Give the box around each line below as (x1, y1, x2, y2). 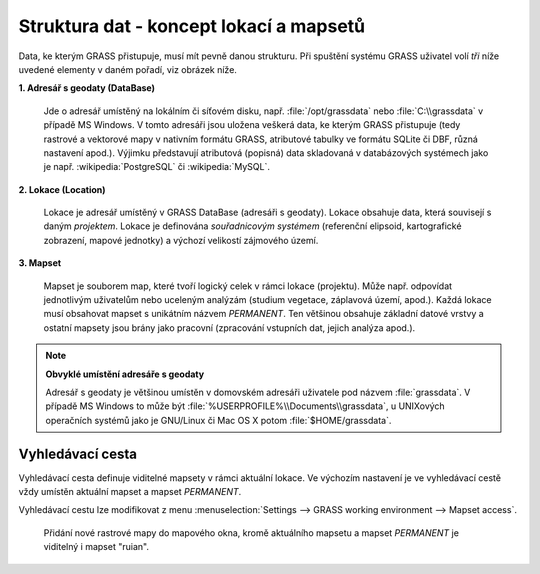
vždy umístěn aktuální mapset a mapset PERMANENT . (18, 486, 242, 498)
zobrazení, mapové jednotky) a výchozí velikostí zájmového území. (43, 234, 319, 246)
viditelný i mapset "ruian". (43, 541, 150, 553)
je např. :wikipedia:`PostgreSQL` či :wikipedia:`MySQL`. (43, 161, 270, 173)
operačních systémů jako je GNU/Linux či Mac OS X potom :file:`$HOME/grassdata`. (45, 414, 392, 426)
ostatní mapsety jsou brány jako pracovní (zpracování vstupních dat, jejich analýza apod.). (43, 321, 416, 334)
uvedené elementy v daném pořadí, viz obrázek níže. (18, 63, 237, 75)
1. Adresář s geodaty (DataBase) (18, 82, 155, 94)
